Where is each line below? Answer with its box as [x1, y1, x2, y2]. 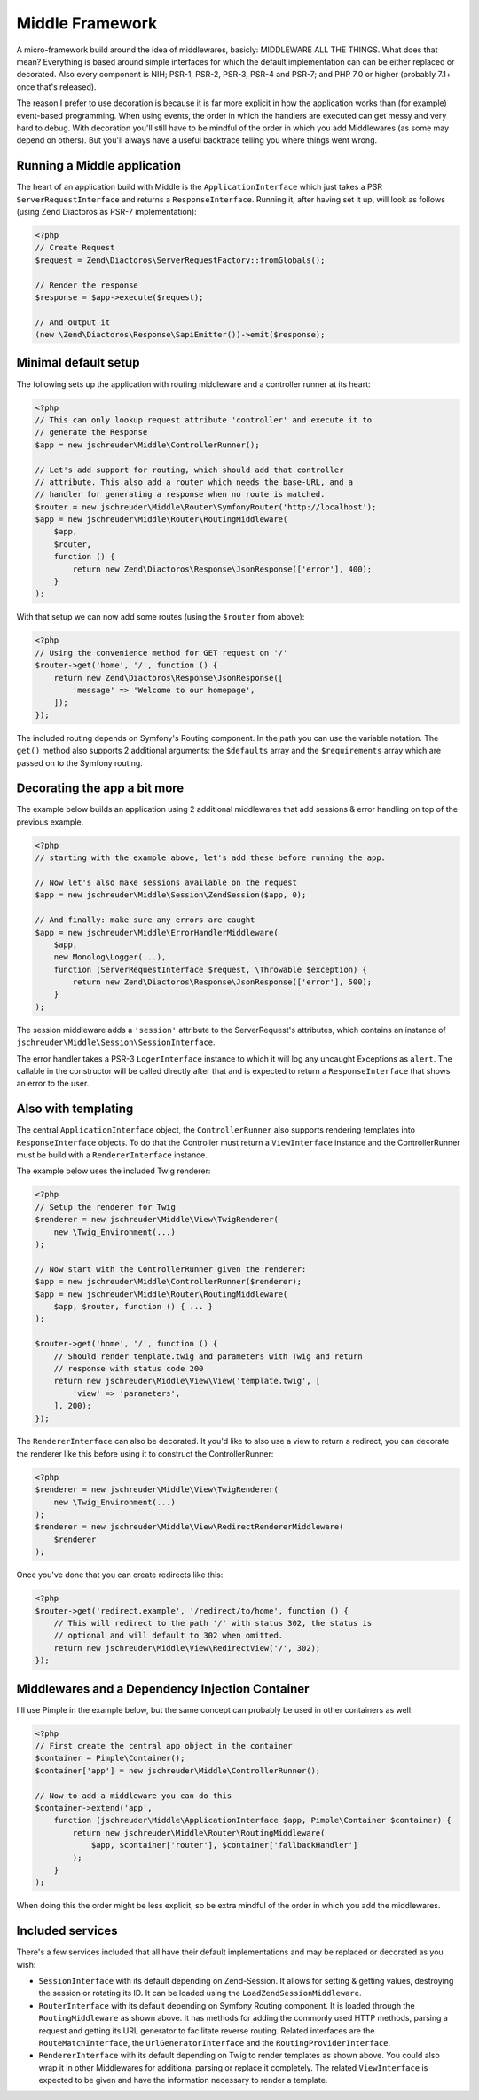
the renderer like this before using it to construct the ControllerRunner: [16, 1448, 274, 1459]
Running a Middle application [16, 158, 182, 173]
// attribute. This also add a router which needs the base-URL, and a [35, 477, 354, 487]
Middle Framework [16, 13, 158, 33]
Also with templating [16, 1101, 134, 1117]
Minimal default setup [16, 355, 140, 370]
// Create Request [35, 242, 115, 253]
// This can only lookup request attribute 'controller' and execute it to [35, 414, 373, 425]
